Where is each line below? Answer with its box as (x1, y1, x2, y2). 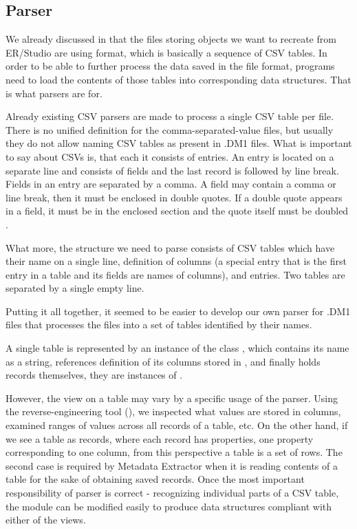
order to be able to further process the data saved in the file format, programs (6, 59, 335, 73)
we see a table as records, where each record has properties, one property (6, 431, 314, 446)
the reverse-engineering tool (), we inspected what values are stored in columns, (6, 404, 341, 419)
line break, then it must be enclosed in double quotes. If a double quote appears (6, 190, 343, 204)
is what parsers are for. (6, 86, 102, 100)
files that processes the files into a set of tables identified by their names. (6, 317, 312, 332)
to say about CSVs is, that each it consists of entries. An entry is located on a (6, 149, 334, 163)
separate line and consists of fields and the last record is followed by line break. (6, 163, 339, 177)
